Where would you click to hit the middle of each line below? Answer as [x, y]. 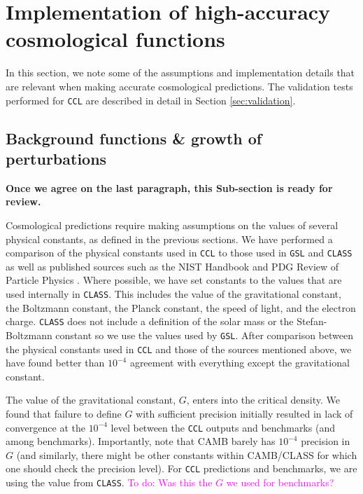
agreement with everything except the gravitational [240, 363]
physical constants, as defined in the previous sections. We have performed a [169, 239]
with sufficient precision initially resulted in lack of [244, 413]
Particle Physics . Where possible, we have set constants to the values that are [174, 280]
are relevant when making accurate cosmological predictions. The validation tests [179, 86]
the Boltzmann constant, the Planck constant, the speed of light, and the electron [181, 307]
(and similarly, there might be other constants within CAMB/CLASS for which [187, 454]
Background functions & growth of [134, 138]
